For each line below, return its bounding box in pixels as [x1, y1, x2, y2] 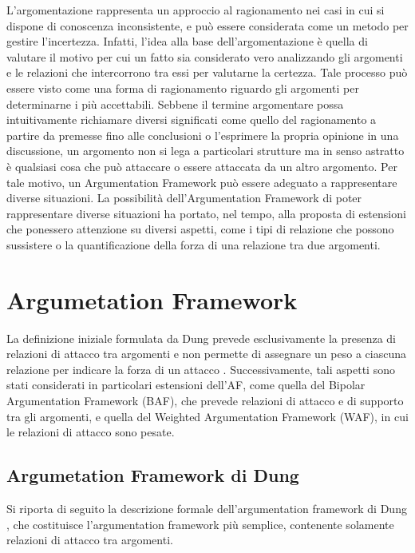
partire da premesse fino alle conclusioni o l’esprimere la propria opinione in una [6, 126, 399, 143]
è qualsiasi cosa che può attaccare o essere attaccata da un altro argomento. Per [6, 157, 397, 174]
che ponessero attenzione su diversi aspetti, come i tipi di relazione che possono [6, 221, 394, 237]
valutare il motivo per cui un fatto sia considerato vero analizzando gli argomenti [6, 48, 403, 65]
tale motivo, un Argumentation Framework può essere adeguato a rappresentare [6, 173, 397, 190]
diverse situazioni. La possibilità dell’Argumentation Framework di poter [6, 189, 362, 206]
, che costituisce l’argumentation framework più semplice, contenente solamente [6, 515, 394, 532]
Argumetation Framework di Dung [6, 463, 299, 487]
